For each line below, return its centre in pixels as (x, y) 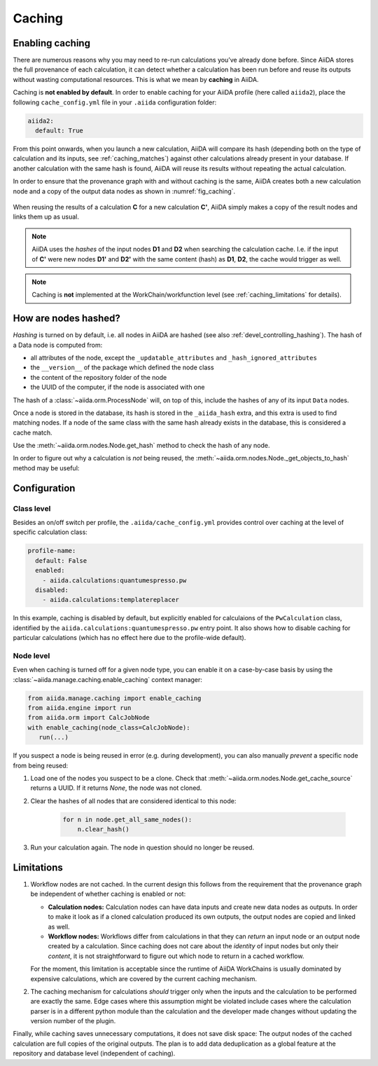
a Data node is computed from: (58, 345)
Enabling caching (52, 43)
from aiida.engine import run (79, 708)
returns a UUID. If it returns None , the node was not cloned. (116, 788)
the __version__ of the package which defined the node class (122, 367)
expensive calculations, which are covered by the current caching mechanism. (143, 978)
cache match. (33, 432)
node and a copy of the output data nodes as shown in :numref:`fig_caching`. (124, 191)
